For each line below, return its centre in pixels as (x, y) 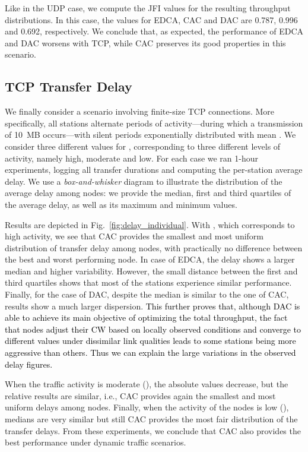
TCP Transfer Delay (69, 86)
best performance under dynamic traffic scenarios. (96, 442)
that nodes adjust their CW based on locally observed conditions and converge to (153, 329)
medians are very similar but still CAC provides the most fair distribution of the (151, 419)
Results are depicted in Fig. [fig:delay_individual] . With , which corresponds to (150, 224)
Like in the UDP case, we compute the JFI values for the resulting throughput (148, 8)
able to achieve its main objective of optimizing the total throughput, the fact (146, 317)
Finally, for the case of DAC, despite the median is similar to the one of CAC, (147, 294)
